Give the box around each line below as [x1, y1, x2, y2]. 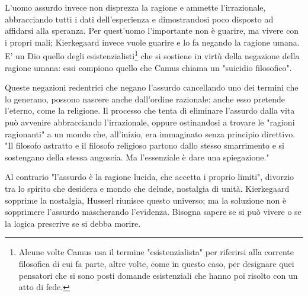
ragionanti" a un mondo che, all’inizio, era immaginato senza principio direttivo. [5, 127, 296, 140]
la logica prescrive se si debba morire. [5, 217, 141, 229]
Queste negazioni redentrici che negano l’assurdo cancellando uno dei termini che [5, 81, 299, 94]
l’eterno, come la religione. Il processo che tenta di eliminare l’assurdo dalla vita [5, 104, 295, 117]
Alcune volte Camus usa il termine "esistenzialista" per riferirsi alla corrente [18, 246, 294, 258]
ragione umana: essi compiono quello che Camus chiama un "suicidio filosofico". [5, 61, 292, 73]
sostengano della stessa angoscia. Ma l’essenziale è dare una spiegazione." [5, 150, 269, 163]
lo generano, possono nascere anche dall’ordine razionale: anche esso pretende [5, 92, 285, 105]
